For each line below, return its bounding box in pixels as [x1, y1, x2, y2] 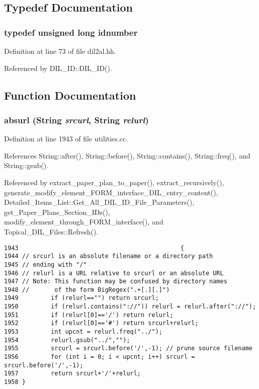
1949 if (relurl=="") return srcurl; [4, 294, 159, 302]
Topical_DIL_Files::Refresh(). [4, 226, 99, 237]
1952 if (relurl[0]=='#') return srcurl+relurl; [4, 320, 199, 327]
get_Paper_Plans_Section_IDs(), [4, 206, 110, 217]
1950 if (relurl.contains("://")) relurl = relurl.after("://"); [4, 303, 256, 310]
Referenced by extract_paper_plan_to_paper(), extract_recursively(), [4, 177, 224, 187]
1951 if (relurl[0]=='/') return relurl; [4, 311, 174, 319]
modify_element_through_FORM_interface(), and [4, 216, 163, 227]
